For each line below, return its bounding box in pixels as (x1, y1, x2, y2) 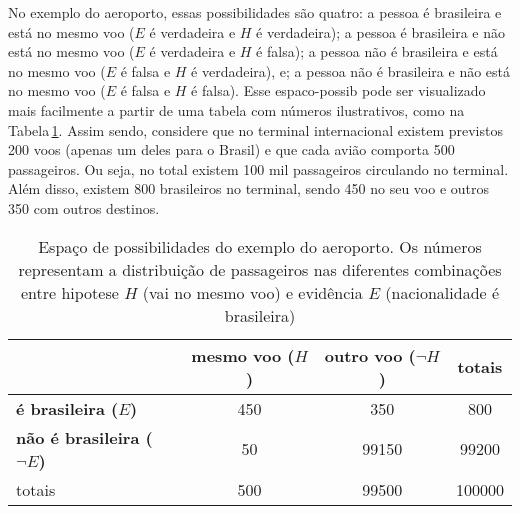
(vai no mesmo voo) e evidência (142, 280, 363, 304)
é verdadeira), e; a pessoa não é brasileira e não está (191, 60, 511, 81)
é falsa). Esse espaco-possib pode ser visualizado (191, 80, 486, 101)
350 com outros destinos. (8, 197, 160, 218)
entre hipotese (20, 280, 119, 304)
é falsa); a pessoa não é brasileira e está (256, 41, 498, 62)
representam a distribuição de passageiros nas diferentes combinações (18, 257, 502, 281)
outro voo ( (324, 343, 416, 367)
